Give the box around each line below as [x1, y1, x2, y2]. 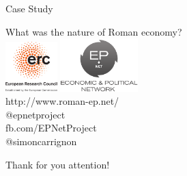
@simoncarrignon [5, 134, 77, 149]
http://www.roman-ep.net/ [5, 94, 119, 108]
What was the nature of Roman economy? [5, 24, 182, 38]
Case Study [5, 1, 53, 15]
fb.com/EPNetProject [5, 121, 97, 135]
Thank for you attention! [5, 157, 110, 171]
